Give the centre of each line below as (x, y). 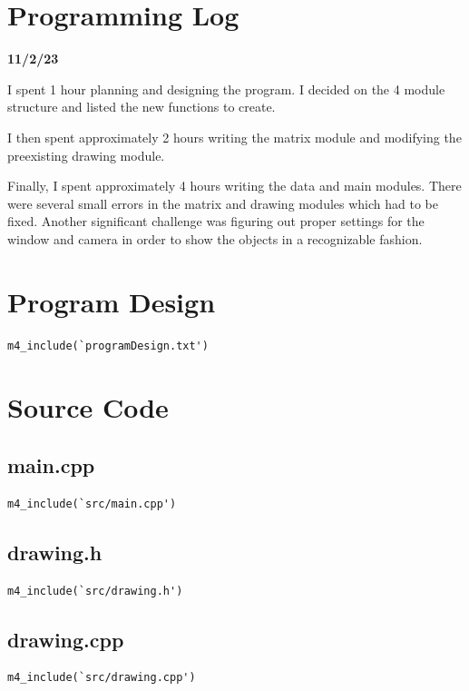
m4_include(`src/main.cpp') (92, 503)
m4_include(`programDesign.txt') (108, 345)
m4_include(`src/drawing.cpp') (102, 678)
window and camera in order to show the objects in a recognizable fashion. (215, 238)
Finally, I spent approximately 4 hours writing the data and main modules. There (234, 186)
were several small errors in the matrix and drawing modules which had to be (223, 203)
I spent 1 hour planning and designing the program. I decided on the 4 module (226, 89)
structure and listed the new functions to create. (142, 107)
